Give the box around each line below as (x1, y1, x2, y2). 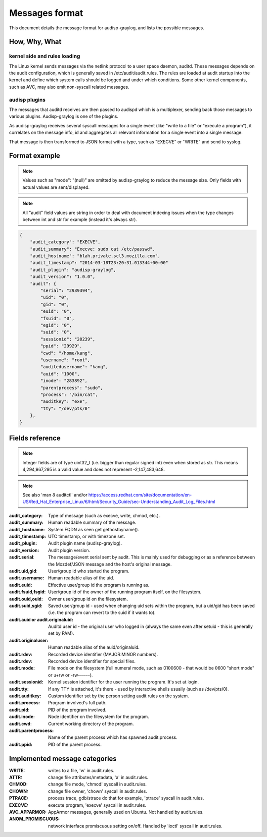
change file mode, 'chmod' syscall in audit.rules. (48, 781, 147, 787)
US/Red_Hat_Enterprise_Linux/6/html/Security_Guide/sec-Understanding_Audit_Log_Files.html (22, 499, 215, 505)
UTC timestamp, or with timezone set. (48, 533, 126, 539)
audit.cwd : (9, 721, 32, 726)
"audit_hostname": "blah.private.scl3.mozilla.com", (30, 253, 161, 259)
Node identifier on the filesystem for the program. (48, 714, 149, 720)
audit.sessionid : (9, 679, 44, 685)
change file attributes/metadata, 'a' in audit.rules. (48, 775, 148, 780)
